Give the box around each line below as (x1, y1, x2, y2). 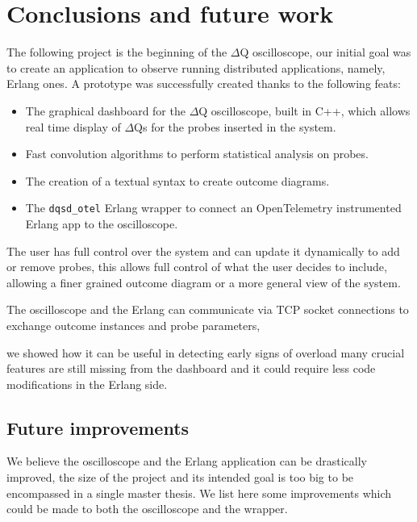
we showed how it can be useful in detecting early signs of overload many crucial (6, 344, 405, 361)
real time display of (25, 118, 121, 135)
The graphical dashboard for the (25, 102, 186, 119)
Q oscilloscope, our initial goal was (240, 44, 411, 61)
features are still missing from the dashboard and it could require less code (6, 360, 376, 377)
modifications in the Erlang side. (6, 375, 168, 392)
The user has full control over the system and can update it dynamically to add (6, 242, 400, 259)
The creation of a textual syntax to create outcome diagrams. (25, 172, 330, 189)
